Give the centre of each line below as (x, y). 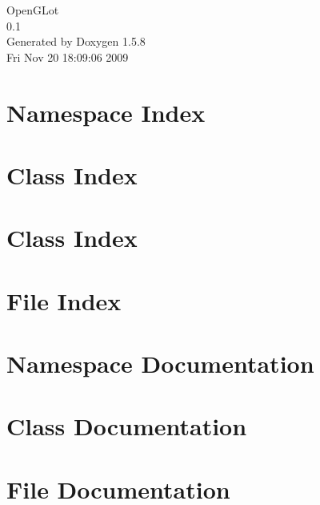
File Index (64, 300)
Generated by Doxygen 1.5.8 (76, 41)
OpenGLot (33, 10)
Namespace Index (106, 112)
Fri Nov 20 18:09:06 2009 (68, 57)
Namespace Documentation (160, 364)
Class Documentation (127, 426)
